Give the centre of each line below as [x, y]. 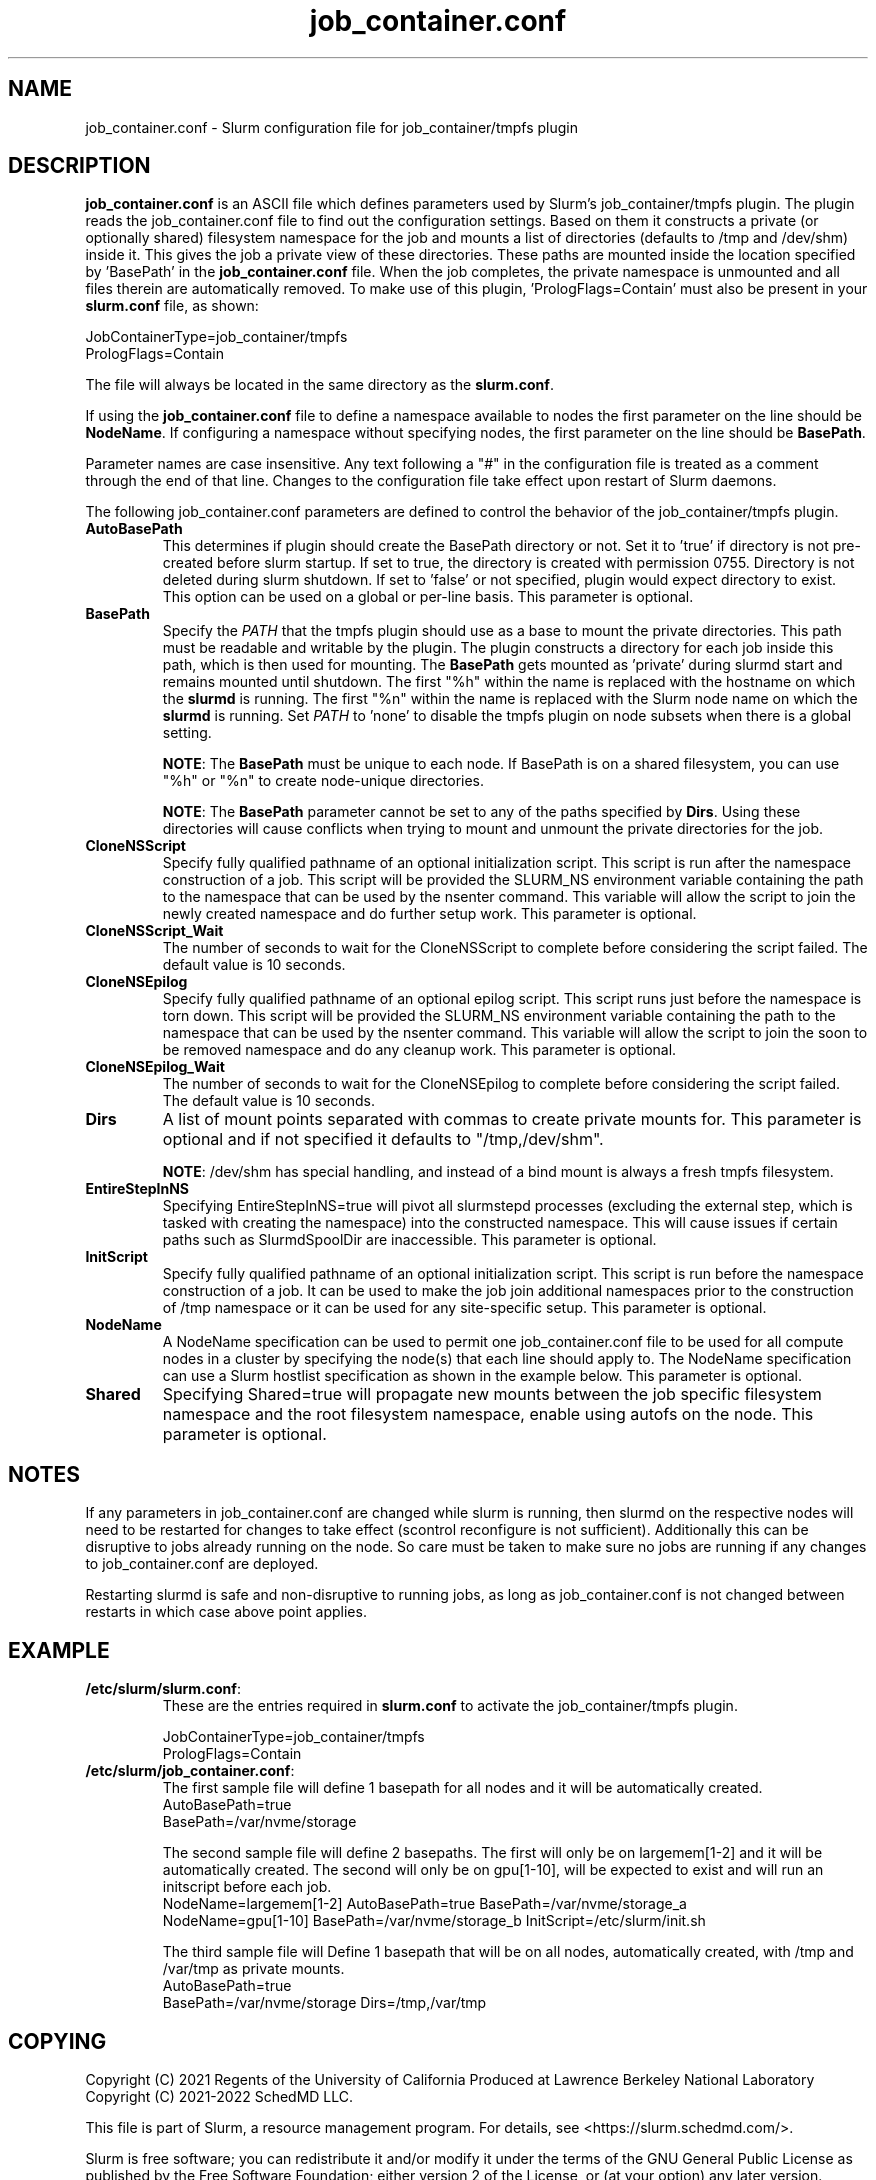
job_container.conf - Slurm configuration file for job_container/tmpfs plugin [331, 127]
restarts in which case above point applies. [226, 1612]
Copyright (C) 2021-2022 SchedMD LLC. [219, 2096]
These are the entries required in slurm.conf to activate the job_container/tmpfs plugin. [450, 1706]
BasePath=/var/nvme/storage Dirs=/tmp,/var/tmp [324, 2003]
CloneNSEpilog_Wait [155, 1067]
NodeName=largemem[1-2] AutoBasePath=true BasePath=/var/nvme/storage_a [424, 1904]
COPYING [57, 2041]
